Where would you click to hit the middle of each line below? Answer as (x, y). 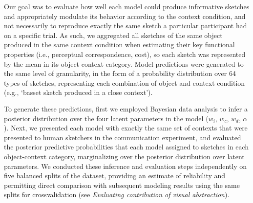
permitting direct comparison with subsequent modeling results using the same (122, 185)
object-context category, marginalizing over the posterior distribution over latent (124, 156)
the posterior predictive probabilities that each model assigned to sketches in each (126, 147)
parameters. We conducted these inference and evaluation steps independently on (126, 166)
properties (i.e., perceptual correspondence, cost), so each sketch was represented (125, 54)
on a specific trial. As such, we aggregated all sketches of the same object (113, 35)
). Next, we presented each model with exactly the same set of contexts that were (126, 128)
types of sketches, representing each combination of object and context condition (125, 83)
